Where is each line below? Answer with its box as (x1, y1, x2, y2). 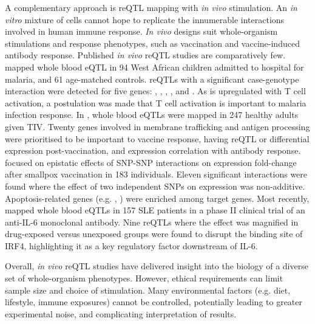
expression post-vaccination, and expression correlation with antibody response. (5, 144, 301, 157)
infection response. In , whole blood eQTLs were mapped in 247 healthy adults (5, 108, 299, 121)
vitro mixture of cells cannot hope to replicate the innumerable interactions (5, 13, 285, 26)
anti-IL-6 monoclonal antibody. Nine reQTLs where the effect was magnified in (5, 215, 299, 228)
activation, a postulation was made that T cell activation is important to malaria (5, 96, 307, 109)
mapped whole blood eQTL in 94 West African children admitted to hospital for (5, 60, 304, 73)
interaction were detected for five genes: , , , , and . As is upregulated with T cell (5, 84, 306, 97)
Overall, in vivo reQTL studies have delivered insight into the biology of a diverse (5, 260, 308, 272)
